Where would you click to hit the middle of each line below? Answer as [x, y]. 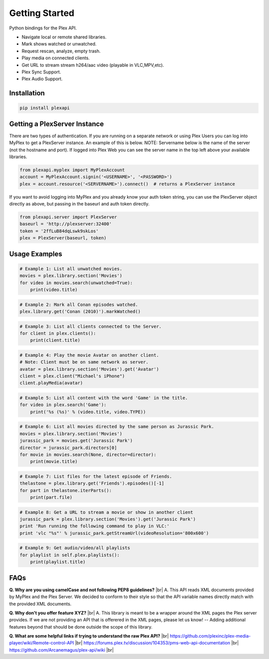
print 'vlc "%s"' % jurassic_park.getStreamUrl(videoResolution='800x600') [114, 533]
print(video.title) [54, 290]
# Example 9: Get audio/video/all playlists [75, 548]
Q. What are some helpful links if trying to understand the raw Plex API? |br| [89, 636]
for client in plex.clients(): [58, 333]
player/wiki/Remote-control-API [42, 643]
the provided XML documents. [40, 604]
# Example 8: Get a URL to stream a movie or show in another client [106, 512]
